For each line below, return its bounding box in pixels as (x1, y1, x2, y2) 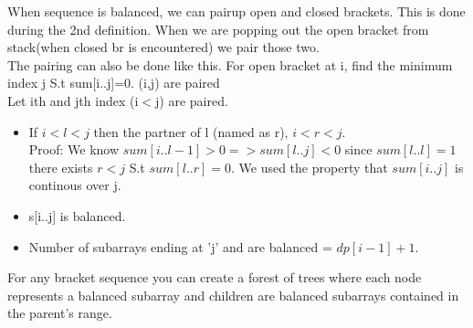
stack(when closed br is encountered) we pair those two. (7, 37, 320, 57)
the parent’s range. (7, 303, 112, 323)
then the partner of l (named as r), (93, 122, 289, 141)
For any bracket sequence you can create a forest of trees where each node (7, 268, 422, 287)
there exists (28, 157, 93, 176)
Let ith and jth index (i (7, 90, 139, 110)
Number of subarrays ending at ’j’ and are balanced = (28, 237, 332, 256)
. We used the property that (231, 157, 388, 176)
